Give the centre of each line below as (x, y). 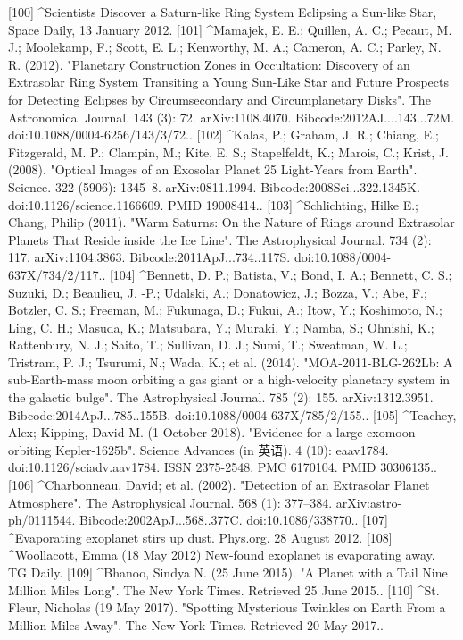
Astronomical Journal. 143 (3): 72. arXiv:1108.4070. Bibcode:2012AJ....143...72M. (231, 117)
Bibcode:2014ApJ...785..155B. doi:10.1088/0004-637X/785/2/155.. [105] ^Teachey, (232, 414)
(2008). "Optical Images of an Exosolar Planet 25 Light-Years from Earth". (213, 169)
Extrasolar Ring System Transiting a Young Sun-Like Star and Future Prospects (228, 82)
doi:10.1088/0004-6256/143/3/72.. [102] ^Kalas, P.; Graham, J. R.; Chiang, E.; (223, 135)
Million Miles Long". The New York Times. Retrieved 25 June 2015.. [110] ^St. (224, 589)
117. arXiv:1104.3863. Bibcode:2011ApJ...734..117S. (149, 257)
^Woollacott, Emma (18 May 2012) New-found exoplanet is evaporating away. (222, 555)
